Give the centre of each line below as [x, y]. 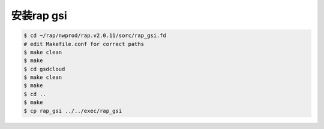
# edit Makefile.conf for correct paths [84, 44]
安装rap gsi [39, 16]
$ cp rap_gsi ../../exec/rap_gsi [73, 111]
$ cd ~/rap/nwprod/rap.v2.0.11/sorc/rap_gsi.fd [95, 36]
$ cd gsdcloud [44, 69]
